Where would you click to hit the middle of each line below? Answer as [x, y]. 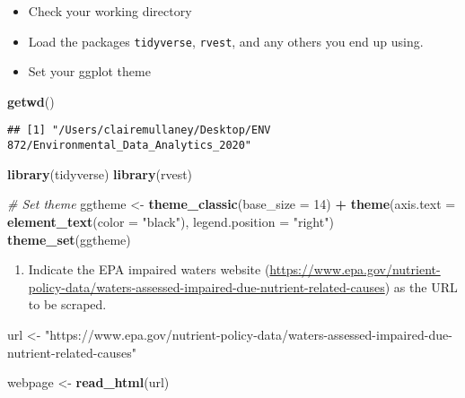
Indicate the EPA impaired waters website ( [149, 269]
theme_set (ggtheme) [69, 239]
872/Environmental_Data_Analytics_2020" [130, 146]
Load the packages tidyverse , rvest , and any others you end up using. [226, 41]
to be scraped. [67, 304]
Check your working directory [110, 11]
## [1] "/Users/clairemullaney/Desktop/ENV [139, 130]
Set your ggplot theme [89, 71]
